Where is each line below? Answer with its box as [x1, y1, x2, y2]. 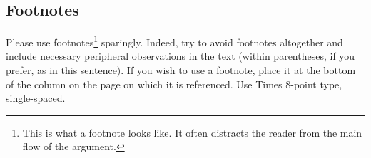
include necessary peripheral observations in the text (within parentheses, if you [6, 48, 355, 63]
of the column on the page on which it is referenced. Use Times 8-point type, [6, 76, 342, 91]
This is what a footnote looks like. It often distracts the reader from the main [22, 125, 362, 139]
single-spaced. [6, 90, 66, 105]
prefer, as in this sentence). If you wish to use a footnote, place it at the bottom [6, 63, 356, 78]
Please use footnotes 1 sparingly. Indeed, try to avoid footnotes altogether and [6, 33, 343, 49]
